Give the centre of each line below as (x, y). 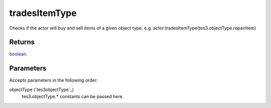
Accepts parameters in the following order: (53, 80)
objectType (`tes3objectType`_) (41, 89)
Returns (22, 42)
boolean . (18, 54)
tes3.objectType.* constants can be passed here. (73, 96)
